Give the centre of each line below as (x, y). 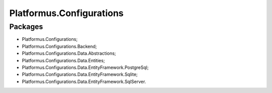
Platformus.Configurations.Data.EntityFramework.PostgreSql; (85, 67)
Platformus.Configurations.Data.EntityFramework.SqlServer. (84, 81)
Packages (26, 27)
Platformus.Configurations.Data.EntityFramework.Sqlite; (80, 74)
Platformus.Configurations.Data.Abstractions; (69, 53)
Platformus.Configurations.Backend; (59, 46)
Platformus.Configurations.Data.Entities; (63, 60)
